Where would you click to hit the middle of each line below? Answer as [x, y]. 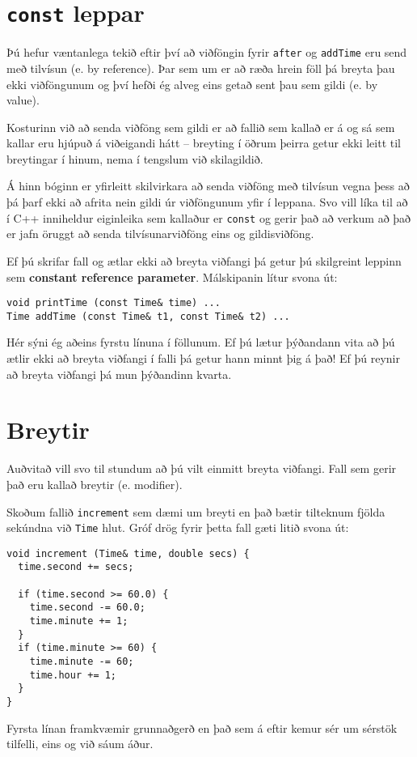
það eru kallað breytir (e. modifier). [95, 484]
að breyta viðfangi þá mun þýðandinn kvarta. [119, 374]
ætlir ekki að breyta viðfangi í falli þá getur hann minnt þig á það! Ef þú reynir [203, 358]
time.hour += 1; [73, 675]
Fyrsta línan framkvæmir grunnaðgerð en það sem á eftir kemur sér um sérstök [202, 727]
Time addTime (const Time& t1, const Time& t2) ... [148, 316]
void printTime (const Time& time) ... [114, 303]
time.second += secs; [76, 567]
